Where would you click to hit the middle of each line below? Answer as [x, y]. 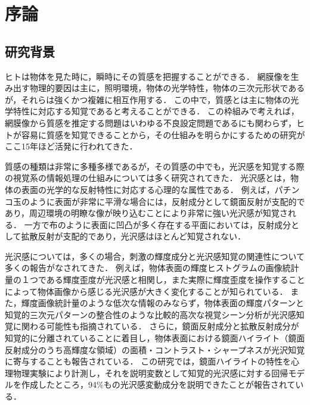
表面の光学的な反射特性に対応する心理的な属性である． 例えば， [148, 189]
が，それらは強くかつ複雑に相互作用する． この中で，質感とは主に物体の [148, 99]
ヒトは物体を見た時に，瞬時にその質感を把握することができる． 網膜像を [148, 76]
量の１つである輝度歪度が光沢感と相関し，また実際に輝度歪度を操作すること [155, 280]
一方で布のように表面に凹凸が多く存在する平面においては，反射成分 [157, 224]
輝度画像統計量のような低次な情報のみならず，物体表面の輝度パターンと [163, 303]
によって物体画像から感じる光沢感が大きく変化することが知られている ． [146, 291]
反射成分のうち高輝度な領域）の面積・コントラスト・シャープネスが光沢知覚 [155, 349]
